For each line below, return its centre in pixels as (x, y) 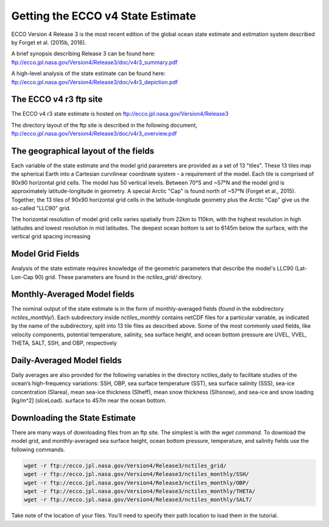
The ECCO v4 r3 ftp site (57, 100)
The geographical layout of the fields (83, 151)
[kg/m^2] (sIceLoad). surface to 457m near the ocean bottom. (89, 401)
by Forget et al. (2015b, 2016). (49, 42)
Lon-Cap (22, 277)
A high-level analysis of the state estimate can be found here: (88, 74)
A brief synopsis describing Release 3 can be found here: (83, 54)
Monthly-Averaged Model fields (73, 295)
